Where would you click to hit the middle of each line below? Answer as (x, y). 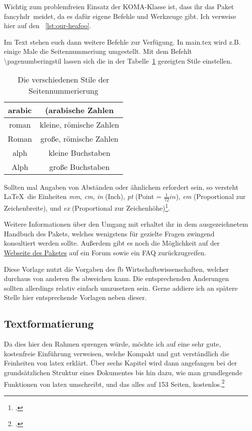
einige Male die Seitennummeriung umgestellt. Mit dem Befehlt (98, 51)
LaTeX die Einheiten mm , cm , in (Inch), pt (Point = (83, 196)
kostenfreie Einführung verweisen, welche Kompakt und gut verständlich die (117, 353)
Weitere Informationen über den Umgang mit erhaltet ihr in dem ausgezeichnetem (126, 224)
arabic (20, 110)
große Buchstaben (79, 166)
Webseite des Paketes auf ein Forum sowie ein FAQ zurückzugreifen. (105, 253)
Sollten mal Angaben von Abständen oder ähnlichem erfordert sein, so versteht (121, 187)
